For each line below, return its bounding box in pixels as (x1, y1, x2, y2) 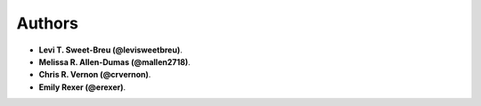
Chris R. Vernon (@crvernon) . (38, 69, 151, 80)
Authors (16, 13, 79, 33)
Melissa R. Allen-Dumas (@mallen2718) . (38, 56, 191, 67)
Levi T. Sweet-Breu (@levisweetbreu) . (38, 45, 183, 55)
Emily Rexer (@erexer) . (38, 81, 126, 93)
